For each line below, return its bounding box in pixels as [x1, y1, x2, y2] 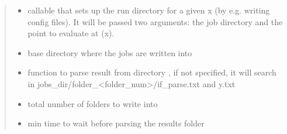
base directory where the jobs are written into [27, 46, 192, 59]
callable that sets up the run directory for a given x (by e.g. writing [27, 4, 270, 16]
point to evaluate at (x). [27, 27, 115, 39]
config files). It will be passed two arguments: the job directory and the [27, 15, 283, 28]
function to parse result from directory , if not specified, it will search [27, 66, 276, 78]
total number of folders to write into [27, 97, 158, 109]
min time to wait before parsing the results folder [27, 117, 205, 129]
